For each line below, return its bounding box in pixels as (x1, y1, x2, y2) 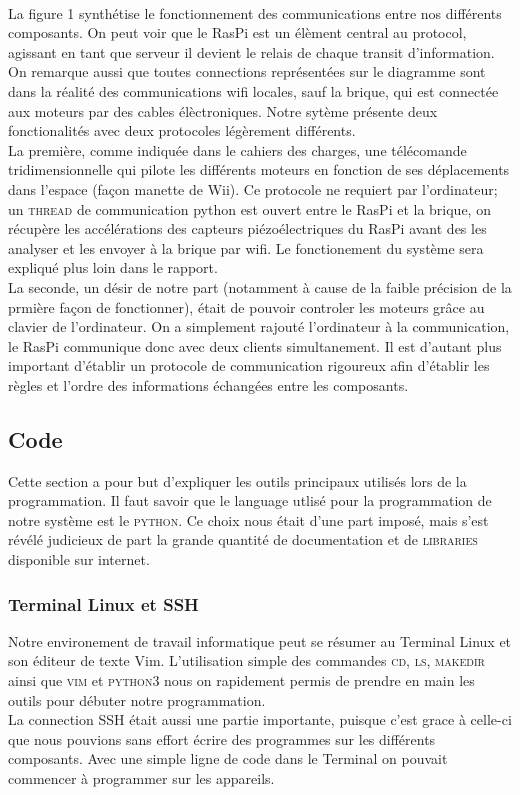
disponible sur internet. (8, 549, 150, 570)
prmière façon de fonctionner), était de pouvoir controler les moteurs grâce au (8, 296, 485, 317)
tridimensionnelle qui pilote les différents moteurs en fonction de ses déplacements (8, 159, 510, 180)
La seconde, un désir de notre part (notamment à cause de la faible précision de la (8, 276, 512, 297)
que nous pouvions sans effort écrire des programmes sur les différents (8, 728, 436, 749)
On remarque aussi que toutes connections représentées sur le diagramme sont (8, 61, 486, 82)
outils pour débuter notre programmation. (8, 689, 266, 710)
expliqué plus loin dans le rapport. (8, 257, 218, 278)
